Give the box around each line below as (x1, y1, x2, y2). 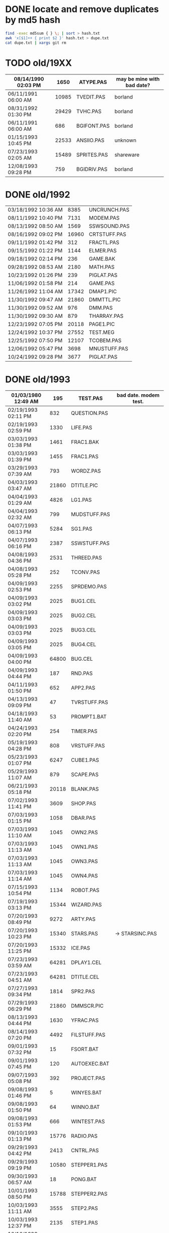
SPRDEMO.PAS (71, 583, 107, 590)
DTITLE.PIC (71, 482, 98, 489)
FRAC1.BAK (71, 438, 100, 446)
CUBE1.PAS (71, 757, 99, 764)
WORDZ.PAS (71, 468, 101, 475)
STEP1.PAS (71, 1219, 98, 1226)
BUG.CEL (71, 655, 93, 662)
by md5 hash (5, 14, 60, 26)
